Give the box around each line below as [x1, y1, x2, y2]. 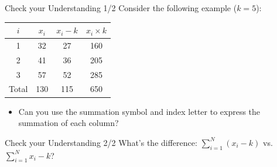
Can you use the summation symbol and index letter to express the [18, 105, 261, 117]
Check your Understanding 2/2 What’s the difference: [5, 136, 197, 148]
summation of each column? [18, 117, 119, 129]
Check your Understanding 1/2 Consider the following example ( [5, 2, 237, 13]
